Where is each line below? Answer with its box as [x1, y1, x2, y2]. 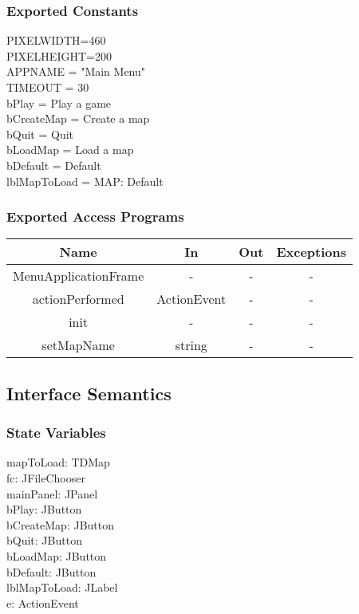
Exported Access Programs [6, 207, 184, 226]
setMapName [41, 336, 115, 355]
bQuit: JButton [6, 532, 82, 549]
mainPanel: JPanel [6, 485, 98, 502]
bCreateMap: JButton [6, 516, 115, 533]
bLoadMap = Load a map [6, 141, 134, 158]
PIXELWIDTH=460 [6, 32, 106, 49]
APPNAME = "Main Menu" [6, 63, 146, 80]
